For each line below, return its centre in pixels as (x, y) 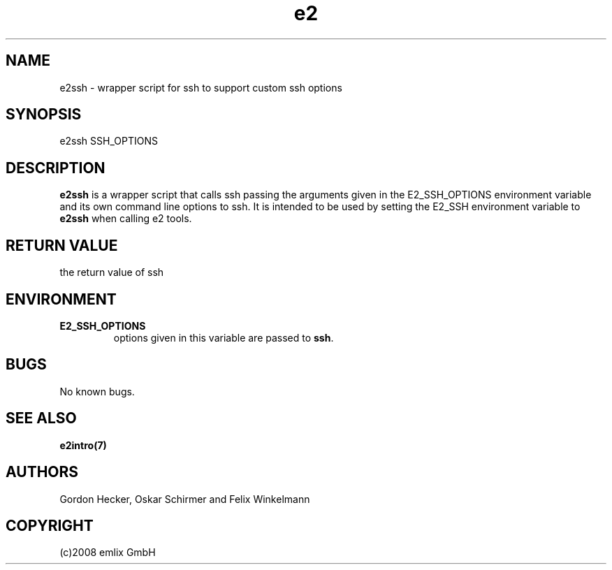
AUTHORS (42, 472)
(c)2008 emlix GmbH (108, 553)
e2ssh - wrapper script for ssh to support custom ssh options (201, 87)
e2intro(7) (83, 445)
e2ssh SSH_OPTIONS (109, 141)
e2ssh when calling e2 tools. (126, 219)
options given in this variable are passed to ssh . (224, 337)
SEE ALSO (41, 418)
